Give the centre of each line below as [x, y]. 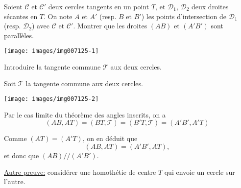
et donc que [22, 155]
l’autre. [15, 181]
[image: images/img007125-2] [51, 99]
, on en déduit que [110, 138]
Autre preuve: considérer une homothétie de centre [80, 172]
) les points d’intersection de [184, 16]
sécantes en [21, 16]
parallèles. [19, 35]
